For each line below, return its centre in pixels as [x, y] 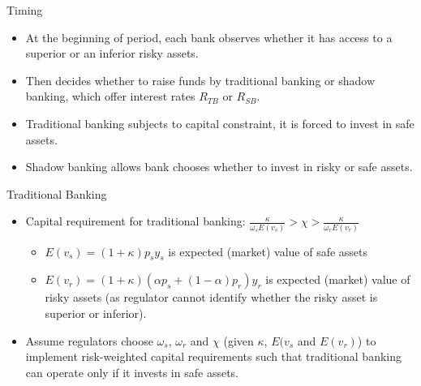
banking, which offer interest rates [110, 96]
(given [238, 340]
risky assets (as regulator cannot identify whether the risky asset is [211, 297]
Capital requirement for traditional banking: [135, 221]
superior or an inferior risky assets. [112, 53]
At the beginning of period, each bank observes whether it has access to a [209, 37]
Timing [25, 10]
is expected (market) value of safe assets [268, 251]
